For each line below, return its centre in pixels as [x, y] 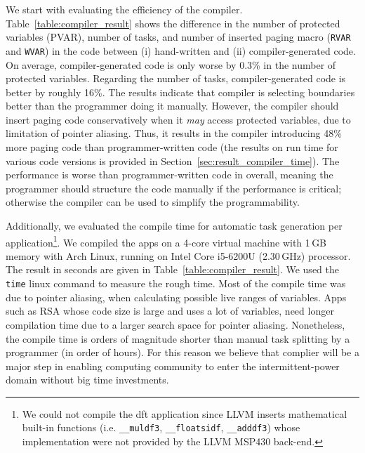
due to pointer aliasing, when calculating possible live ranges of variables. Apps [176, 297]
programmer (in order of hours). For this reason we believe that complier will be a [182, 352]
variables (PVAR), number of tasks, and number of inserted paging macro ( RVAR [178, 37]
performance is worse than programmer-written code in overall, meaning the [170, 175]
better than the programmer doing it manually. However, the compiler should [172, 106]
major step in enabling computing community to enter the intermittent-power [173, 366]
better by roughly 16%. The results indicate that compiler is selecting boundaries [180, 92]
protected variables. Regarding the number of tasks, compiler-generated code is [176, 78]
